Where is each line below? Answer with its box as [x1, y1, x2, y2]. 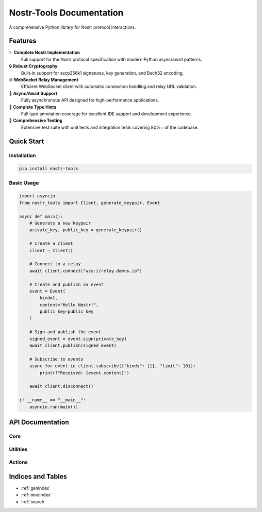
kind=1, [39, 295, 58, 301]
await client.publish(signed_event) [29, 343, 116, 348]
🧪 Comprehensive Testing [9, 118, 63, 123]
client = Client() [29, 248, 73, 253]
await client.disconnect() [29, 384, 94, 389]
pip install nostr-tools [19, 166, 79, 171]
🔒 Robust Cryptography [9, 63, 58, 69]
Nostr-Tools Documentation [9, 7, 124, 18]
